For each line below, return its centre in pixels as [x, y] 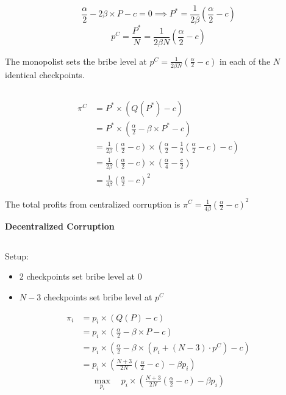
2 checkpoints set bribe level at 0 [80, 276]
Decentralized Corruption [60, 226]
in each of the [245, 61]
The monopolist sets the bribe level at [76, 61]
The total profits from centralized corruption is [93, 204]
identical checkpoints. [45, 74]
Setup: [17, 255]
